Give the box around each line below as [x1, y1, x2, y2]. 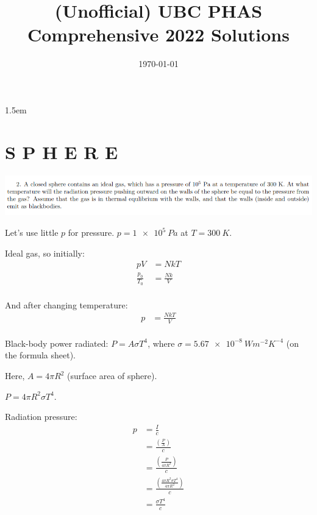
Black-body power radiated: [5, 336, 109, 349]
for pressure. [68, 226, 115, 239]
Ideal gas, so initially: [5, 246, 85, 259]
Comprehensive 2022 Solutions [27, 22, 290, 47]
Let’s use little [5, 226, 59, 239]
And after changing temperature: [5, 298, 128, 311]
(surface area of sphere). [67, 369, 157, 382]
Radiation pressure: [5, 410, 77, 423]
